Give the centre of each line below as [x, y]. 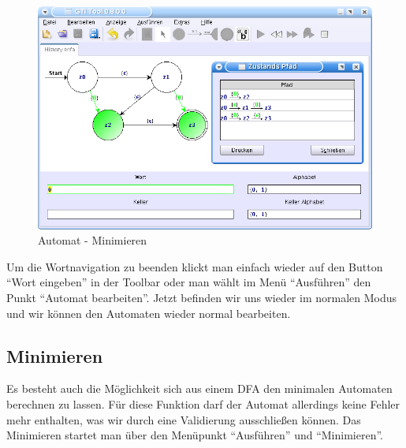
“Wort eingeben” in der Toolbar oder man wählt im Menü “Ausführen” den [189, 282]
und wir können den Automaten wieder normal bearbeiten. [149, 313]
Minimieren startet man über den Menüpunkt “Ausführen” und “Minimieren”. [195, 435]
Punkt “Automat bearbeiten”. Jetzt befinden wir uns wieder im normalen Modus [202, 298]
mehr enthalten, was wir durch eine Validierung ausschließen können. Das [184, 419]
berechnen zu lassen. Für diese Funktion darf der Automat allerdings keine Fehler [203, 404]
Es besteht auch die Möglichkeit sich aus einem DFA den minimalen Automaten [199, 388]
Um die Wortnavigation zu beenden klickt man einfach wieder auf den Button [195, 266]
